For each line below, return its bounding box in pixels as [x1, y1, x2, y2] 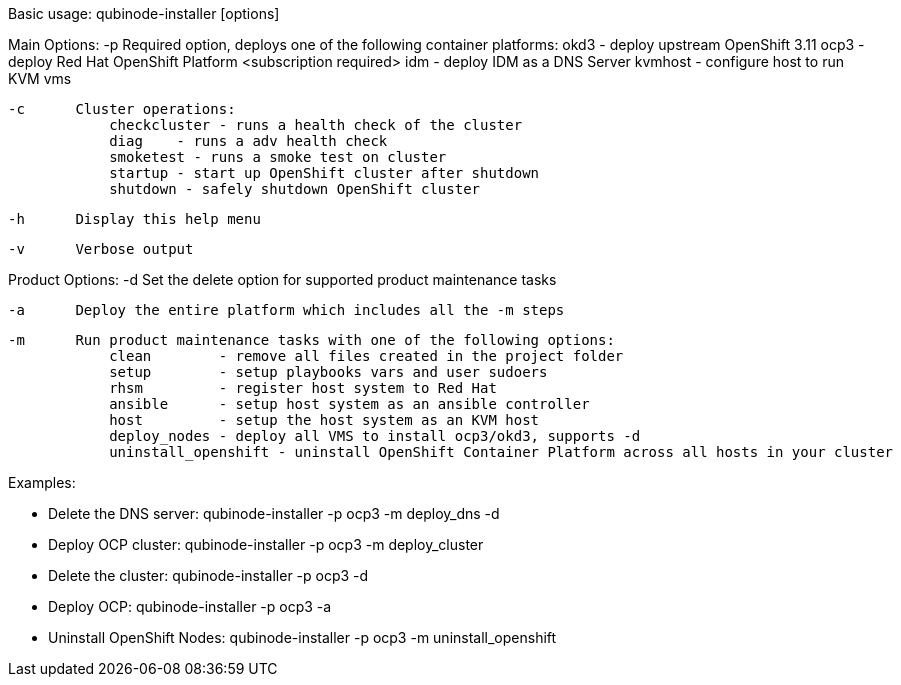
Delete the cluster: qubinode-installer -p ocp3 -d [48, 567, 369, 584]
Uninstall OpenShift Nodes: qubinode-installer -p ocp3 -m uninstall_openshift [48, 629, 557, 646]
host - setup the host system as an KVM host [109, 412, 540, 428]
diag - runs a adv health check [109, 133, 388, 149]
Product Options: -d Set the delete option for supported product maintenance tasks [8, 271, 557, 288]
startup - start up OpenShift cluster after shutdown [109, 165, 540, 181]
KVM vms [8, 70, 72, 87]
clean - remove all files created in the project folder [109, 348, 624, 364]
